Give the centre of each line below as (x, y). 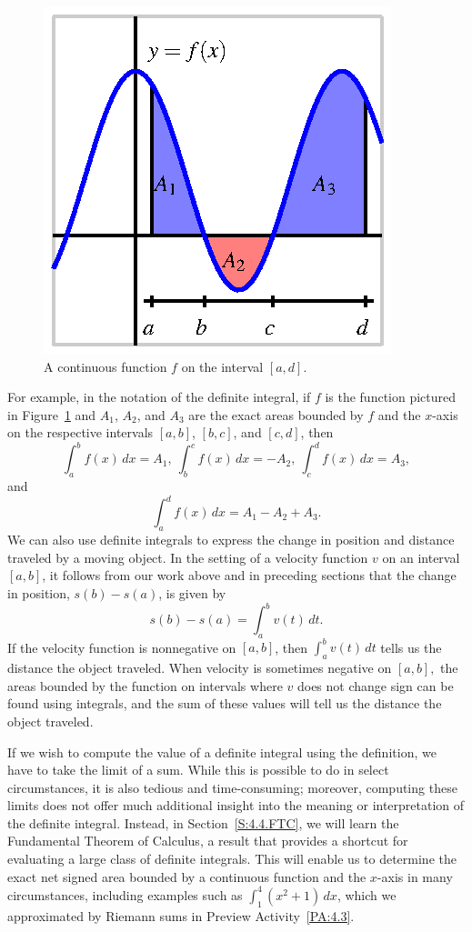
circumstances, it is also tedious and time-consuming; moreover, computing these (232, 787)
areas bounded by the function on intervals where (145, 685)
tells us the (411, 647)
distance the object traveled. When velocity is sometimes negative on (200, 668)
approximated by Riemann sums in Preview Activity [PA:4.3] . (181, 915)
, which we (367, 894)
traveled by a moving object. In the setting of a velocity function (188, 557)
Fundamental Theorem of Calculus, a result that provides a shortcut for (208, 841)
